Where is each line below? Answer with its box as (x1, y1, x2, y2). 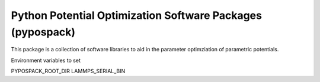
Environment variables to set (11, 57, 81, 64)
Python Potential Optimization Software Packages (11, 9, 262, 22)
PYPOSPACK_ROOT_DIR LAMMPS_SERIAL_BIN (11, 68, 126, 75)
